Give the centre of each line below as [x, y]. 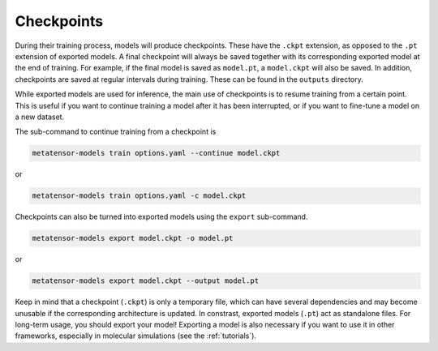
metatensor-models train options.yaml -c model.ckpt [139, 196]
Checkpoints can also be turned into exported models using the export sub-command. [161, 217]
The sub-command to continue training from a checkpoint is [116, 132]
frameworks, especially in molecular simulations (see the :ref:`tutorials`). [136, 336]
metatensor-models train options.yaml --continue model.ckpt [156, 153]
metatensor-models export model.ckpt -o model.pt [133, 238]
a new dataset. [40, 117]
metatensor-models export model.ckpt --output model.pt [146, 281]
